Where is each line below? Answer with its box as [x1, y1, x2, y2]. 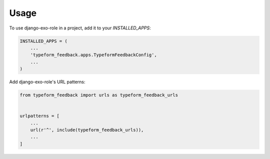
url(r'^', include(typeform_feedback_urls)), [30, 127, 144, 133]
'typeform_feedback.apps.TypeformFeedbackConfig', [30, 52, 157, 58]
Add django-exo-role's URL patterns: [9, 79, 85, 85]
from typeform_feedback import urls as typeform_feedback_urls [19, 92, 178, 98]
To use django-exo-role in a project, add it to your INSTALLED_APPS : [9, 25, 151, 31]
